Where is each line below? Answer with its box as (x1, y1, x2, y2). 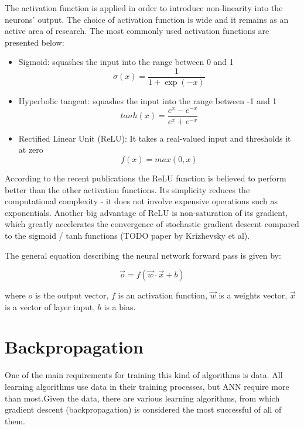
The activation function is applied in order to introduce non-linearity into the (5, 2, 283, 13)
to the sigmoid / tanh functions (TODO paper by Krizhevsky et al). (5, 229, 250, 241)
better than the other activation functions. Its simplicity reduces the (5, 183, 250, 195)
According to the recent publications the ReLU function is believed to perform (5, 171, 286, 184)
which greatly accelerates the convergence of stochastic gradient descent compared (5, 218, 299, 230)
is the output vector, (35, 289, 109, 301)
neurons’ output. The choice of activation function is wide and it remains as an (5, 13, 289, 25)
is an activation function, (118, 289, 208, 301)
